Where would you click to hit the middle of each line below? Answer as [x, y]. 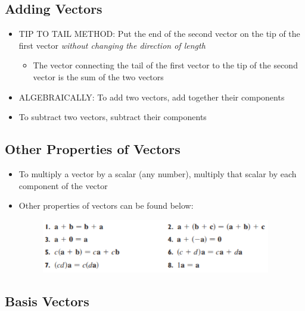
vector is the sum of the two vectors [98, 76]
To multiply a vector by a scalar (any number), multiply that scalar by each [158, 173]
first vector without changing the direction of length [112, 45]
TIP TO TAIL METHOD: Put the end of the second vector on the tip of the [159, 34]
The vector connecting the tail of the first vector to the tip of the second [165, 65]
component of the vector [63, 185]
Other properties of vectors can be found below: [106, 205]
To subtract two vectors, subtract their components [113, 117]
